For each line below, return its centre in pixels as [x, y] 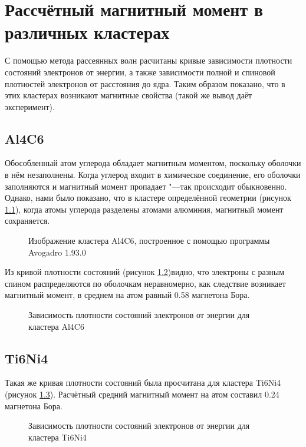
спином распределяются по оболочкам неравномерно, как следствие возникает [145, 283]
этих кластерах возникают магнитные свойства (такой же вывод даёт [129, 95]
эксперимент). [30, 106]
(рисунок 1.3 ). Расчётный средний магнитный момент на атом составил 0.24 [142, 394]
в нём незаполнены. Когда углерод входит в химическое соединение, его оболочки [153, 175]
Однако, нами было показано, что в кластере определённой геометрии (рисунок [148, 198]
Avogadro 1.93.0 [57, 252]
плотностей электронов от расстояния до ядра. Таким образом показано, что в [145, 83]
